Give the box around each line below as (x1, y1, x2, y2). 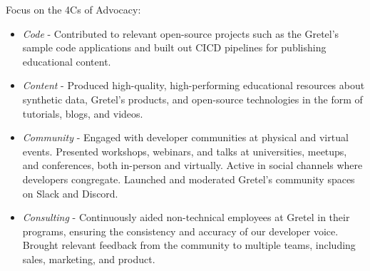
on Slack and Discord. (22, 185, 118, 200)
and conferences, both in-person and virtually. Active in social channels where (22, 158, 363, 173)
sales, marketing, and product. (22, 251, 155, 266)
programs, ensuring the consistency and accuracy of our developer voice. (22, 223, 339, 238)
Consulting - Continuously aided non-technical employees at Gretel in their (22, 210, 350, 225)
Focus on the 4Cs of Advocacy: (6, 2, 141, 16)
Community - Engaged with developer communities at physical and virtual (22, 130, 349, 145)
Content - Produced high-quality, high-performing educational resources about (22, 78, 365, 93)
